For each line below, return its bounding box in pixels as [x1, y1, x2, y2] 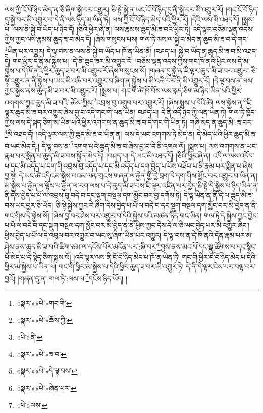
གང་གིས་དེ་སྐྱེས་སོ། [5, 210, 49, 220]
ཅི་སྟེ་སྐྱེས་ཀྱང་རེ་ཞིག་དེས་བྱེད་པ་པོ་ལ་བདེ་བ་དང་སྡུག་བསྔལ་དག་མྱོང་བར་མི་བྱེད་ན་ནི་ [56, 199, 258, 210]
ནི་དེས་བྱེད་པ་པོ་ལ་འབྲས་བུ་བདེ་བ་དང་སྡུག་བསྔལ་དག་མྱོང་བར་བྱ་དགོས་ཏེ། [5, 190, 181, 200]
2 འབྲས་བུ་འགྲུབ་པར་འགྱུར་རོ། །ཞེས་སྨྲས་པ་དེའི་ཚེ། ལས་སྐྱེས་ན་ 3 [93, 96, 247, 107]
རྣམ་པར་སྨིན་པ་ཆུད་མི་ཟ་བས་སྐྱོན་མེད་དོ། [5, 150, 104, 160]
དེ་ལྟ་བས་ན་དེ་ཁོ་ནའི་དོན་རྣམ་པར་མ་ [163, 229, 253, 240]
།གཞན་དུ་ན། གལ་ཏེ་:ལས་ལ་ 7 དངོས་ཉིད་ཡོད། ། [17, 271, 127, 283]
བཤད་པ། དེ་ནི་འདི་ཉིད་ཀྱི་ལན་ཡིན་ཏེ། [138, 107, 227, 117]
